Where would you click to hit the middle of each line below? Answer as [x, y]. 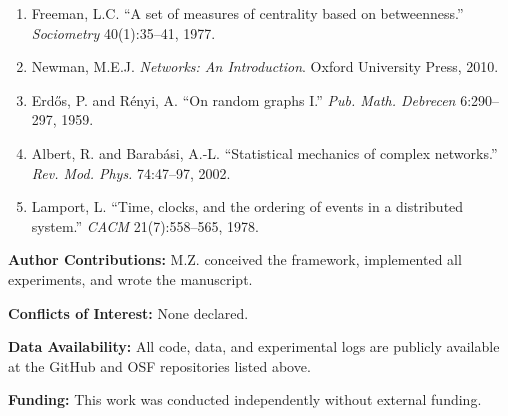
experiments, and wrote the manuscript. [130, 278]
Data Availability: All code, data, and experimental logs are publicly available [254, 346]
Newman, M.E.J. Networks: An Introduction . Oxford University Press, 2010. [265, 66]
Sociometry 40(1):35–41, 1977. [123, 32]
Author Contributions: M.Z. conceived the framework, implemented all [235, 259]
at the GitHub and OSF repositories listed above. [159, 365]
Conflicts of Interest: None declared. [128, 312]
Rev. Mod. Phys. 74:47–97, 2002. [131, 172]
